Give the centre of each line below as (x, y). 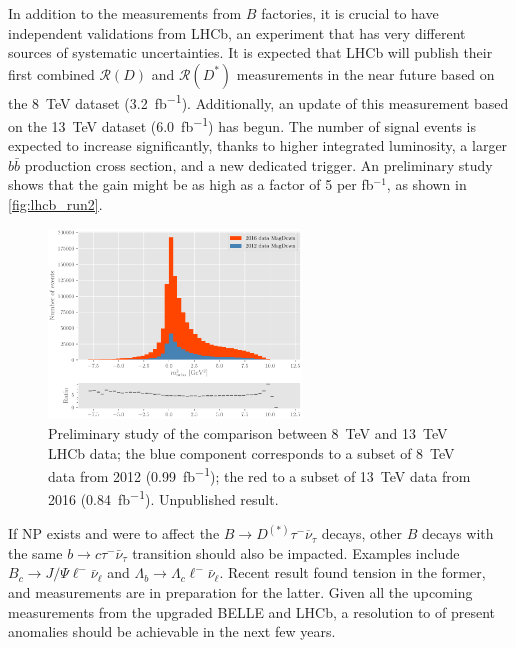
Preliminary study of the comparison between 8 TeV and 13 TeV (248, 433)
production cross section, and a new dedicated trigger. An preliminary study (258, 164)
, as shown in (426, 184)
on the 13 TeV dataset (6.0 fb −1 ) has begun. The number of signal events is (242, 124)
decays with (457, 533)
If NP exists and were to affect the (114, 533)
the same (35, 552)
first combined (51, 73)
